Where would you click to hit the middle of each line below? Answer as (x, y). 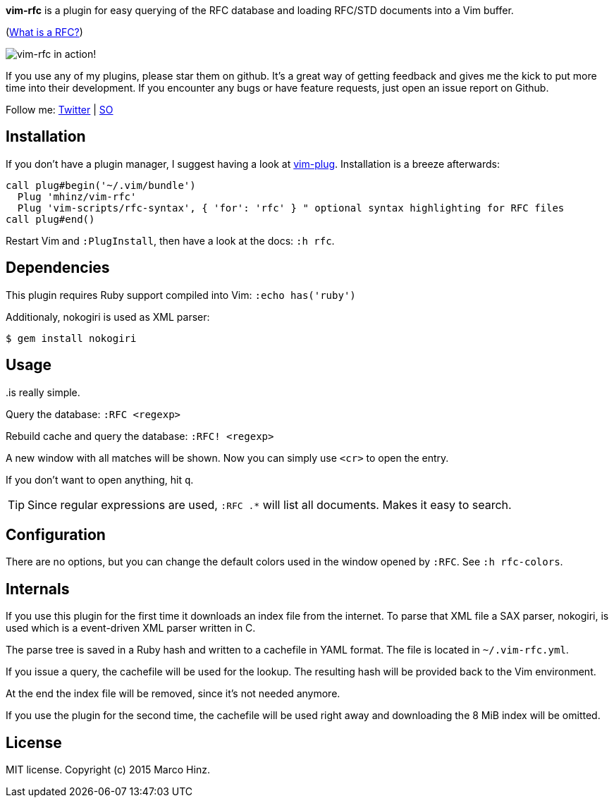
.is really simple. (43, 392)
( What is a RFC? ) (44, 32)
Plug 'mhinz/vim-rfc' (77, 196)
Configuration (56, 534)
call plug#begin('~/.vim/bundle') (101, 185)
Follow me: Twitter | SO (60, 110)
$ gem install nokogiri (71, 338)
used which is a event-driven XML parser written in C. (131, 628)
